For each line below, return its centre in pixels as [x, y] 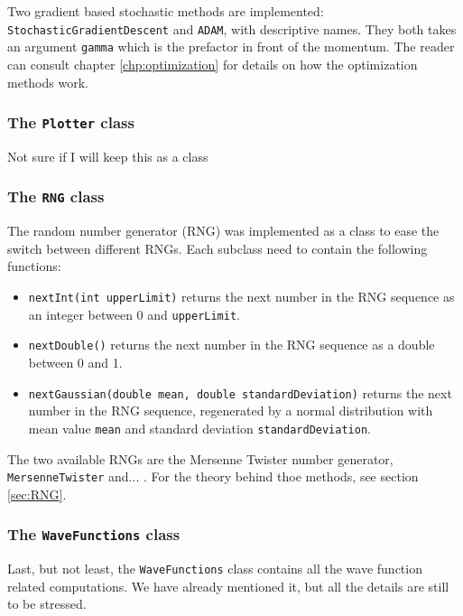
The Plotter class [71, 122]
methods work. [48, 82]
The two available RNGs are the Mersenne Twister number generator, [200, 458]
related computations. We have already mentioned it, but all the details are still [228, 586]
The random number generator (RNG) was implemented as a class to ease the [223, 231]
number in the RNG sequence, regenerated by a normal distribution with [231, 411]
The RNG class [56, 196]
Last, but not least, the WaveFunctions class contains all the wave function [215, 569]
